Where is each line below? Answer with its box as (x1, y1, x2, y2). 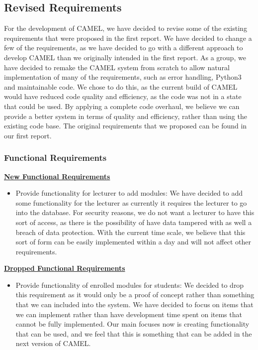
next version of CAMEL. (15, 338, 91, 349)
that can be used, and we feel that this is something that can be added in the (15, 328, 252, 339)
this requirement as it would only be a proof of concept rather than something (15, 289, 255, 300)
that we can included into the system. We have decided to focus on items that (15, 299, 254, 310)
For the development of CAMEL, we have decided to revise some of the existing (4, 23, 247, 33)
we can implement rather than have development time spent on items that (15, 309, 242, 319)
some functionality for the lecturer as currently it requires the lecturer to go (15, 197, 247, 208)
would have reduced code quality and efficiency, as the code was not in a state (4, 91, 242, 102)
